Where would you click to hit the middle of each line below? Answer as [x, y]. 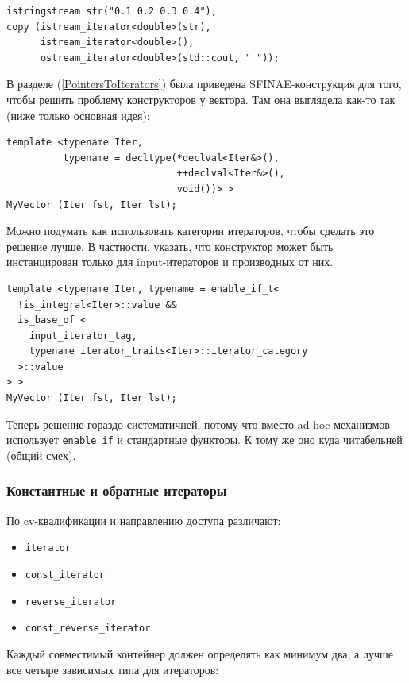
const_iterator [65, 575]
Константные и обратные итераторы [117, 490]
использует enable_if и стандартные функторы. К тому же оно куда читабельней [204, 440]
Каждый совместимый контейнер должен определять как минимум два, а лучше [200, 653]
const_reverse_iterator [88, 629]
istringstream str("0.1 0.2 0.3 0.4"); [112, 11]
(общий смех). [41, 455]
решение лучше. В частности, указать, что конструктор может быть [170, 246]
